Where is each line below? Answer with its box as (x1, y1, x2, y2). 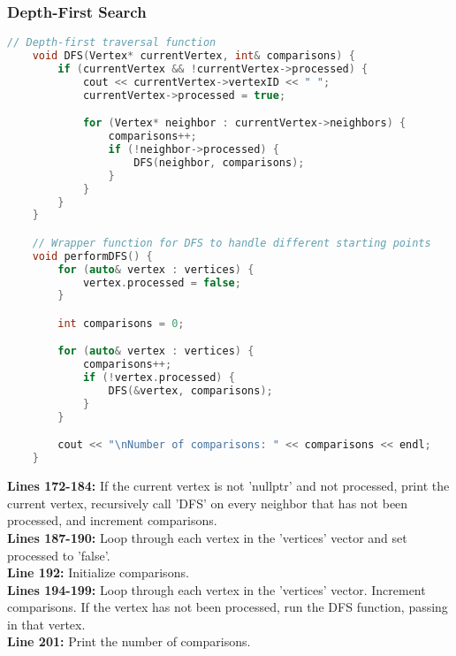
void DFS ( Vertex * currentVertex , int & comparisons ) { (32, 50, 355, 63)
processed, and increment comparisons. (7, 511, 217, 530)
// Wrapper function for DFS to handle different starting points (32, 236, 431, 249)
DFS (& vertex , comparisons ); (108, 385, 273, 398)
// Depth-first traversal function (7, 36, 217, 50)
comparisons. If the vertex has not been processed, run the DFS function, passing (7, 598, 448, 616)
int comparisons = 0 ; (57, 317, 185, 330)
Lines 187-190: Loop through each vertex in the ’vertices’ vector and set (7, 528, 407, 546)
